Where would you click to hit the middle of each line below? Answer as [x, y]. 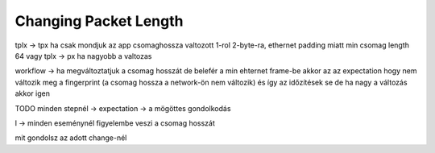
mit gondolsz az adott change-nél [71, 138]
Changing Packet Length [99, 21]
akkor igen [32, 93]
